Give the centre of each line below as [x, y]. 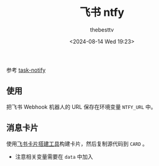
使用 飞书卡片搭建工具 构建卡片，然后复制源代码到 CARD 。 [77, 144]
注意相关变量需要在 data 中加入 [54, 156]
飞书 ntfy [102, 12]
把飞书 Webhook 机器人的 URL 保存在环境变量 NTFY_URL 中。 [81, 106]
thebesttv [102, 29]
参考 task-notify [26, 70]
